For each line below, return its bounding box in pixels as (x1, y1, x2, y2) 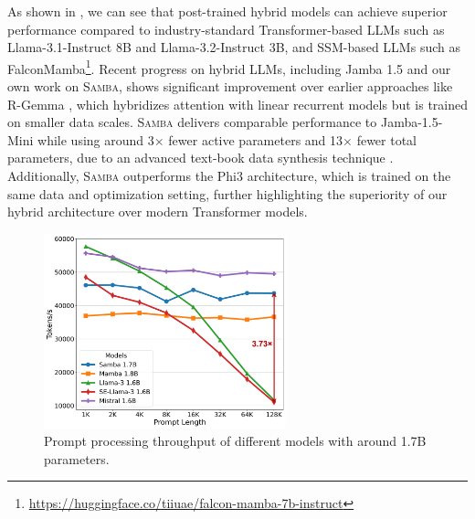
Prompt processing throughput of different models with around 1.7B (44, 431, 427, 450)
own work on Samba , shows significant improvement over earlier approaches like (7, 77, 453, 96)
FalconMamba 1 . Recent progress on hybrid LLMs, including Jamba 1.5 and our (7, 56, 451, 78)
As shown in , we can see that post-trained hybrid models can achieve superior (7, 2, 448, 20)
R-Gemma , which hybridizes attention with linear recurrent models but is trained (7, 94, 468, 113)
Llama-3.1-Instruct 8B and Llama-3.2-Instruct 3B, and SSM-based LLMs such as (7, 37, 460, 57)
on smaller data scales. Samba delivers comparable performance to (7, 112, 377, 132)
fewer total (356, 130, 417, 149)
